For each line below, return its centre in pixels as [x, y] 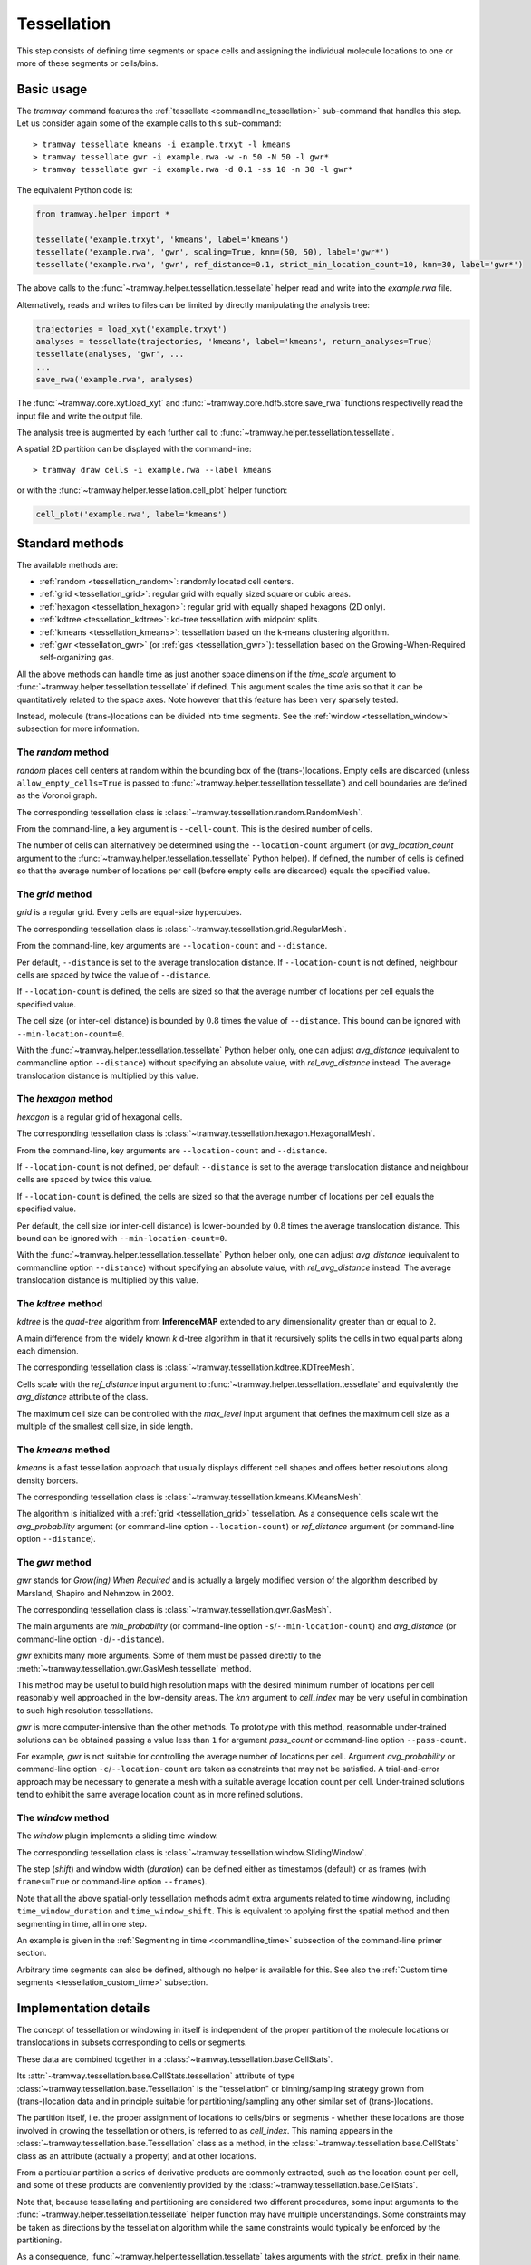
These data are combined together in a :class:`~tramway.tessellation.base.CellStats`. [175, 2059]
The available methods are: [68, 564]
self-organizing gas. [77, 658]
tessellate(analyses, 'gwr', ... [110, 354]
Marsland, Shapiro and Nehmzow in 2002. [96, 1593]
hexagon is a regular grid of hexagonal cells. [100, 1117]
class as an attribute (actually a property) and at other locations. [137, 2155]
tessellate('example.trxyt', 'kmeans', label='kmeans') [163, 239]
